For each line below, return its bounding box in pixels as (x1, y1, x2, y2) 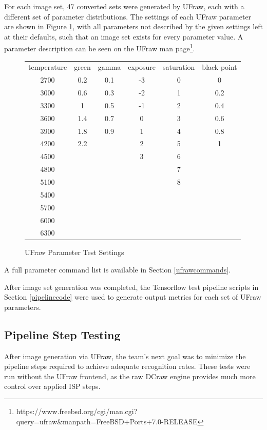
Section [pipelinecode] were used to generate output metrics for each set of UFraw (4, 291, 261, 302)
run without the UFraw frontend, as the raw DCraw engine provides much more (4, 370, 256, 381)
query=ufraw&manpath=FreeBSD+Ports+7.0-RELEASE (16, 416, 198, 426)
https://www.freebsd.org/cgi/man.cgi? (16, 405, 138, 416)
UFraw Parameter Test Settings (25, 247, 124, 258)
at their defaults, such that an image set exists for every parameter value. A (4, 31, 243, 42)
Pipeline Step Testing (4, 326, 121, 342)
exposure (128, 62, 156, 72)
